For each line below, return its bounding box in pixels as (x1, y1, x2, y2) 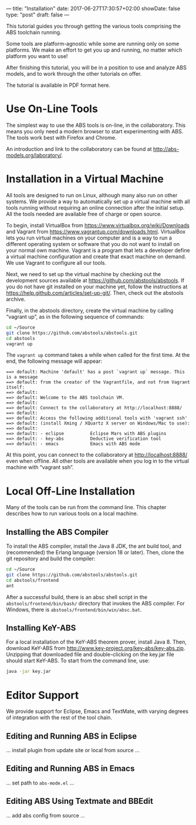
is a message (6, 374, 38, 380)
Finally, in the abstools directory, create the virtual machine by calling (6, 307, 174, 314)
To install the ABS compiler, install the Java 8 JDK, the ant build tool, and (6, 543, 182, 550)
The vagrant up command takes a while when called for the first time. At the (6, 352, 190, 359)
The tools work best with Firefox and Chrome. (6, 134, 117, 141)
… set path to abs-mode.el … (6, 779, 75, 786)
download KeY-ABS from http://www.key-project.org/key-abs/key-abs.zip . (6, 645, 185, 652)
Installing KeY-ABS (6, 623, 76, 633)
